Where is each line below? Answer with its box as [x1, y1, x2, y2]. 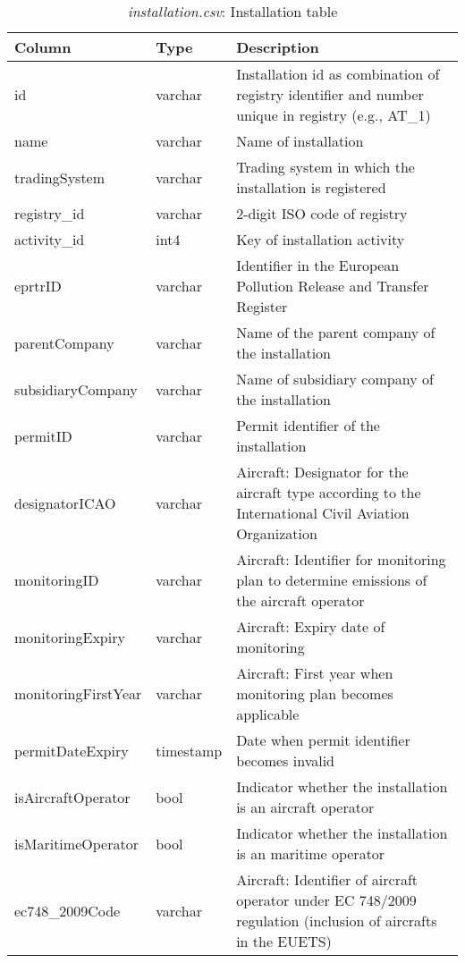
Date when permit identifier [236, 730, 410, 750]
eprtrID [14, 275, 62, 296]
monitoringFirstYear [14, 683, 142, 704]
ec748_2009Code [14, 900, 121, 921]
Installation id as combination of [236, 63, 440, 84]
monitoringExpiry [14, 626, 125, 647]
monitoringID [14, 570, 99, 590]
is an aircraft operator [236, 797, 375, 817]
